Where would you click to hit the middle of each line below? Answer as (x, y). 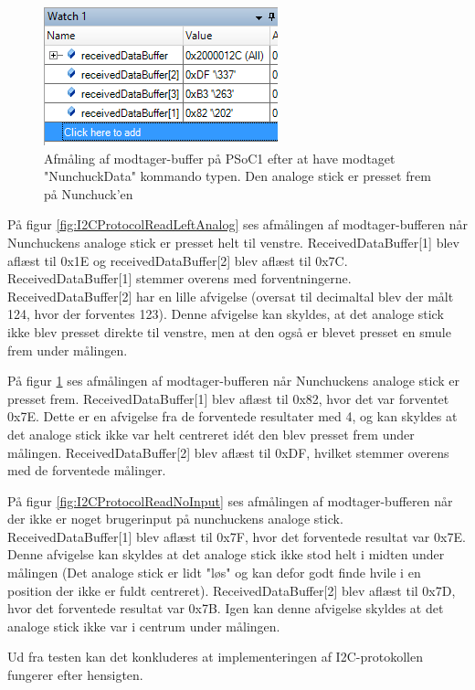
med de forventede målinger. (87, 470)
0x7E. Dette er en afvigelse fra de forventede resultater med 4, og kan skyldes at (232, 416)
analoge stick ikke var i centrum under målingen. (144, 626)
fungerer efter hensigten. (75, 675)
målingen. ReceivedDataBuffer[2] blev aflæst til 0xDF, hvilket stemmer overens (228, 452)
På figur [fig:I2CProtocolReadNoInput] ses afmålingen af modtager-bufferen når (230, 500)
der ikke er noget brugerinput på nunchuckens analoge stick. (175, 519)
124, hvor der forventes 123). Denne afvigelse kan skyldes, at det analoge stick (226, 314)
